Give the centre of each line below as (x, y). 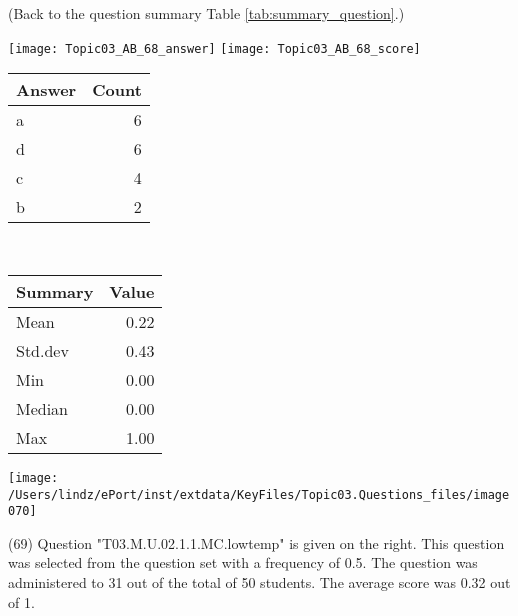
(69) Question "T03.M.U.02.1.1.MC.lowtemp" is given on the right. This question (256, 542)
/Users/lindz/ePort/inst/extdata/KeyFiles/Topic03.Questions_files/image (259, 494)
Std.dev (42, 350)
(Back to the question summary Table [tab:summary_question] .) (206, 13)
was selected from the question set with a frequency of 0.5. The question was (243, 562)
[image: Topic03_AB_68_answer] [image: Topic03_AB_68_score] (214, 48)
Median (42, 408)
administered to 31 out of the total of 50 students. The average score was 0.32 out (259, 582)
